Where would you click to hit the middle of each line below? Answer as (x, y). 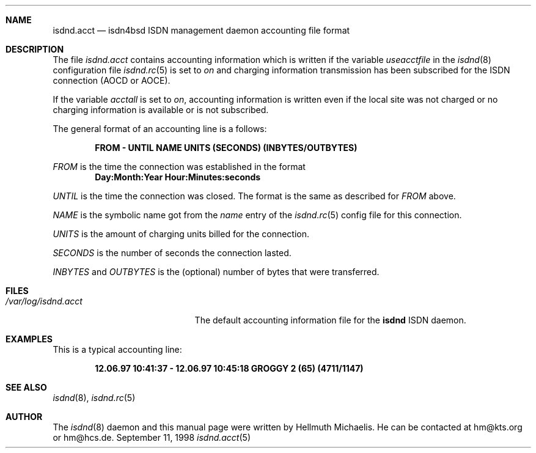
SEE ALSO (26, 387)
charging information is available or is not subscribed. (161, 110)
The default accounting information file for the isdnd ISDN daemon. (330, 320)
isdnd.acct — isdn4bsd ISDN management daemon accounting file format (201, 30)
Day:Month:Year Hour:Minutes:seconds (178, 177)
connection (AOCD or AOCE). (112, 80)
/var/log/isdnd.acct (44, 301)
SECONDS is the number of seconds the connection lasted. (172, 253)
